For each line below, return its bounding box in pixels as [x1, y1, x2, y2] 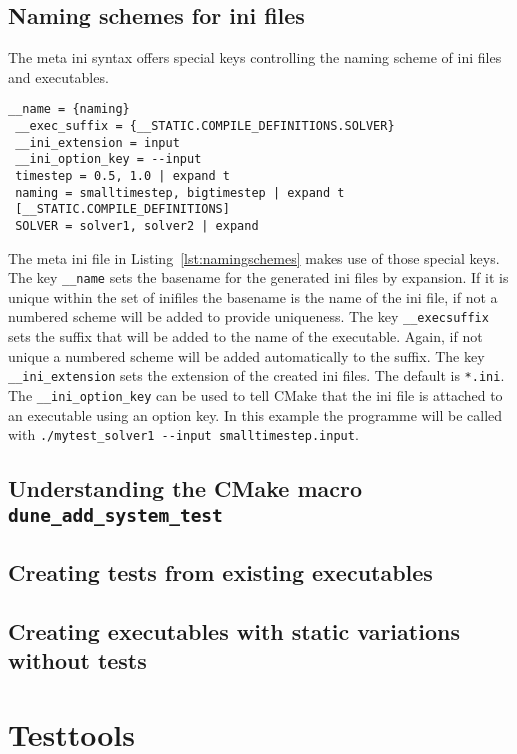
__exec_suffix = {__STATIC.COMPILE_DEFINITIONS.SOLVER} [15, 119, 395, 134]
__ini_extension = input [15, 135, 180, 150]
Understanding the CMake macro [8, 473, 363, 504]
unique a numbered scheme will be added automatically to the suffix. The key [8, 345, 485, 366]
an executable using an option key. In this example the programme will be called [8, 404, 503, 425]
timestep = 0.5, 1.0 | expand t [15, 169, 230, 184]
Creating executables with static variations [8, 615, 460, 646]
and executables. [8, 66, 109, 87]
